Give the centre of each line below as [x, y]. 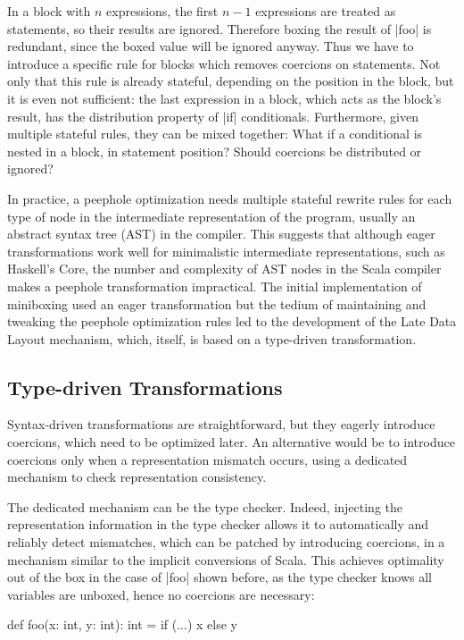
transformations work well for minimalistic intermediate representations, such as [226, 251]
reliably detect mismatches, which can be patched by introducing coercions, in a [226, 542]
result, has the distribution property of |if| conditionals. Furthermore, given [213, 116]
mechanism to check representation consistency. [137, 477]
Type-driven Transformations [145, 387]
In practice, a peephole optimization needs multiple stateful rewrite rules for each [230, 198]
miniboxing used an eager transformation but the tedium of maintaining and [217, 303]
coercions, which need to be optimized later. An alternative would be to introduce [231, 442]
